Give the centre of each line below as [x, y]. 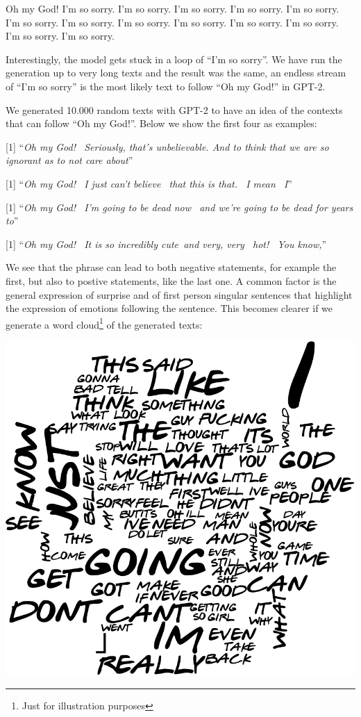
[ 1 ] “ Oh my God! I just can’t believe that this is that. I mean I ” [149, 183]
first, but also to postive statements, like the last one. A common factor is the [171, 280]
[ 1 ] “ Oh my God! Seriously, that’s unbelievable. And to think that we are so [167, 146]
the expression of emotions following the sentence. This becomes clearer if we [169, 308]
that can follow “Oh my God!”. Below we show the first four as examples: [161, 123]
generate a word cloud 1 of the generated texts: [104, 323]
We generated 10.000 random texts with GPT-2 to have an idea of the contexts [174, 109]
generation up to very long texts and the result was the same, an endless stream [176, 73]
